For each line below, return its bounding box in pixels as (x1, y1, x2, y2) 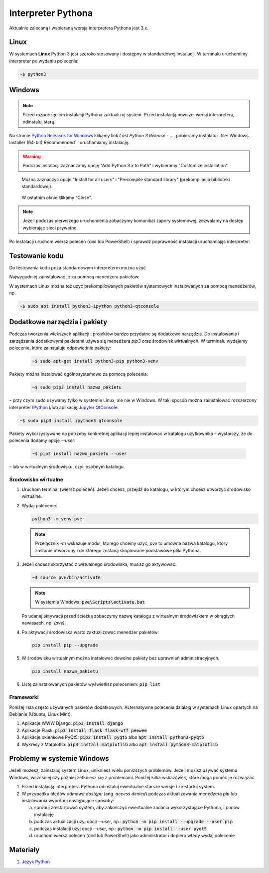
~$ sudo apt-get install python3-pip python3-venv (32, 358, 159, 364)
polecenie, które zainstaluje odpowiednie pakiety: (9, 345, 112, 351)
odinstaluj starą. (22, 119, 56, 125)
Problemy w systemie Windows (9, 754, 109, 763)
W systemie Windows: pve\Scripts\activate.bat (35, 599, 145, 605)
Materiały (9, 846, 40, 854)
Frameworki (9, 694, 39, 701)
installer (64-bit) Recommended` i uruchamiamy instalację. (9, 140, 130, 146)
